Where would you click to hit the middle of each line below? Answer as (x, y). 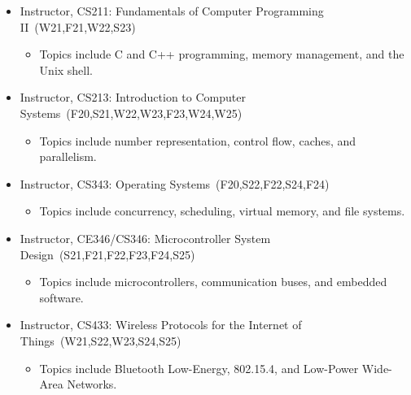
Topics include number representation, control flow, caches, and (198, 140)
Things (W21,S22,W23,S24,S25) (101, 340)
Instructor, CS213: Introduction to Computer (133, 97)
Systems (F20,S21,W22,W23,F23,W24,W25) (131, 113)
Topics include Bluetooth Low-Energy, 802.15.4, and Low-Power (199, 368)
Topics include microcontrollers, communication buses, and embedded (213, 282)
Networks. (92, 384)
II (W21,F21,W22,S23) (78, 26)
